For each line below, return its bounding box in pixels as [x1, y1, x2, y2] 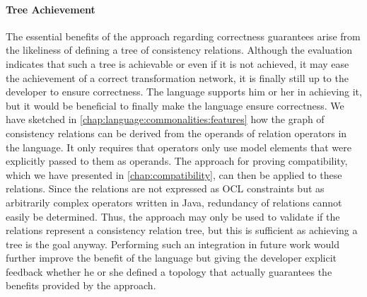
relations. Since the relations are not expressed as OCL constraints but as [6, 181, 325, 196]
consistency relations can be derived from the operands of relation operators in [6, 125, 347, 140]
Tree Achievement [6, 1, 95, 16]
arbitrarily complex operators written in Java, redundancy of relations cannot [6, 194, 342, 209]
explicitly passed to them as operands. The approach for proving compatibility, [6, 153, 348, 168]
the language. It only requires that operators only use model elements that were [6, 139, 351, 154]
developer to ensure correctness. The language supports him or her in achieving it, [6, 84, 362, 99]
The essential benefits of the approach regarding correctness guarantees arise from [6, 28, 361, 43]
